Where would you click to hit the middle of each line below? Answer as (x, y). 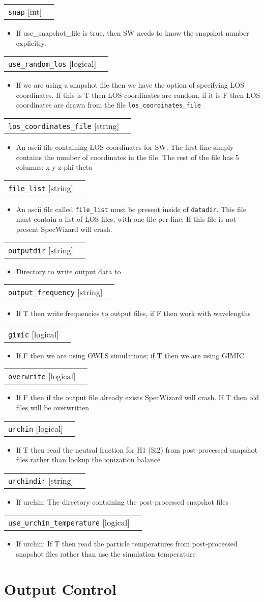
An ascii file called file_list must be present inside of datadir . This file (131, 209)
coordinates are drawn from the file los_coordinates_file (108, 105)
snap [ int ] (25, 11)
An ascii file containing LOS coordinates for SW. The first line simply (125, 147)
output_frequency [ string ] (55, 292)
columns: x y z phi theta (54, 167)
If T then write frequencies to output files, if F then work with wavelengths (133, 313)
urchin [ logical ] (36, 428)
